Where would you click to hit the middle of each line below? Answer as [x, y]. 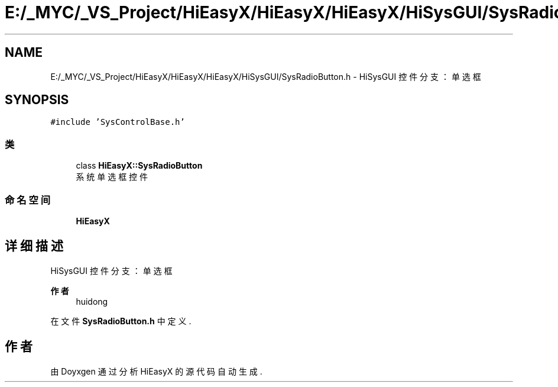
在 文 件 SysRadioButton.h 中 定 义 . [121, 321]
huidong [92, 301]
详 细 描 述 [34, 246]
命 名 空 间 [28, 200]
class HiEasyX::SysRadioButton [139, 166]
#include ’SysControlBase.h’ [118, 122]
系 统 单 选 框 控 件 [112, 177]
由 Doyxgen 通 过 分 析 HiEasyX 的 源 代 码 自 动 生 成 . [156, 371]
